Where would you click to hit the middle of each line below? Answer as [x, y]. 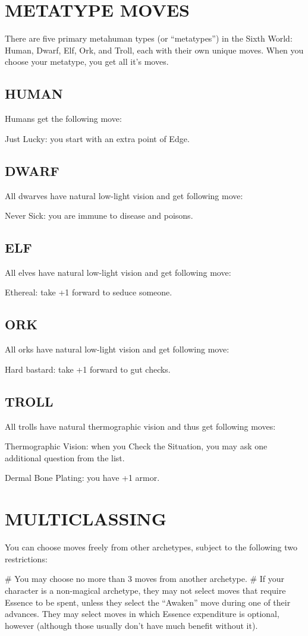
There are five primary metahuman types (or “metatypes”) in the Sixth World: [149, 38]
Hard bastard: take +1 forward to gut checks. [88, 369]
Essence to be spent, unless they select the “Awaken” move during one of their [148, 602]
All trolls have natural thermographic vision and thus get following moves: [140, 426]
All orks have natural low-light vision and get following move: [117, 349]
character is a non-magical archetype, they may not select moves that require [145, 590]
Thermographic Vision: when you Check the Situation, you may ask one [136, 446]
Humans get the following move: [63, 119]
